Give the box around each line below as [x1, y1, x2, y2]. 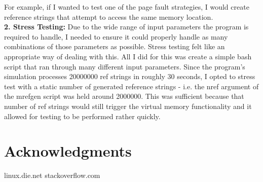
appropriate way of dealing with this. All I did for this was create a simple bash [4, 51, 252, 61]
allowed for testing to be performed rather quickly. [4, 111, 161, 121]
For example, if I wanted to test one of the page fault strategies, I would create [4, 2, 249, 12]
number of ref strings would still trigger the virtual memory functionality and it [4, 100, 252, 111]
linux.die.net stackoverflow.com [4, 170, 100, 180]
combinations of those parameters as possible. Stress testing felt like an [4, 41, 225, 52]
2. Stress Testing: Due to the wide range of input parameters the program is [4, 21, 249, 32]
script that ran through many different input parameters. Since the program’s [4, 61, 245, 71]
